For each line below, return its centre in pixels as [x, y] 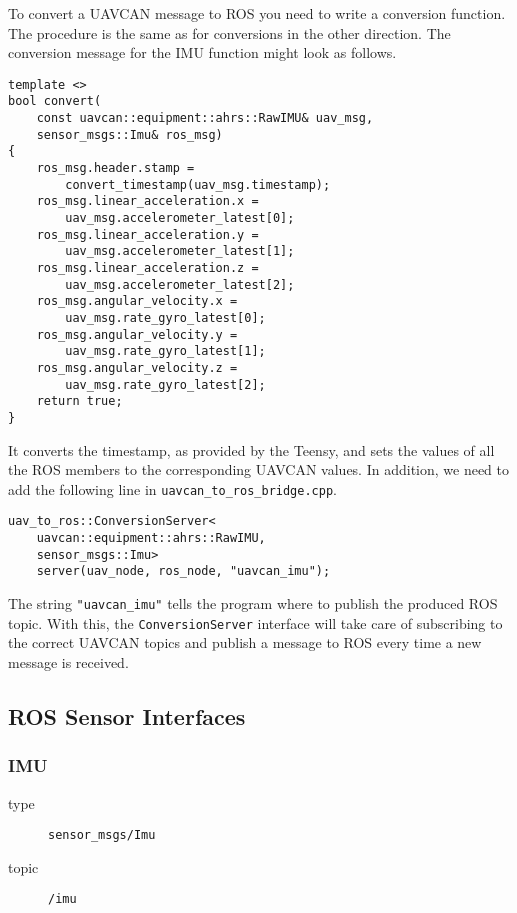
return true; [79, 401]
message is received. [68, 661]
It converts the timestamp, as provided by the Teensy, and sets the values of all [251, 449]
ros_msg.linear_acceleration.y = [147, 234]
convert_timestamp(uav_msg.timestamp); [198, 184]
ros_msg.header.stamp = [115, 168]
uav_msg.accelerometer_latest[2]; [180, 284]
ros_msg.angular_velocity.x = [137, 301]
